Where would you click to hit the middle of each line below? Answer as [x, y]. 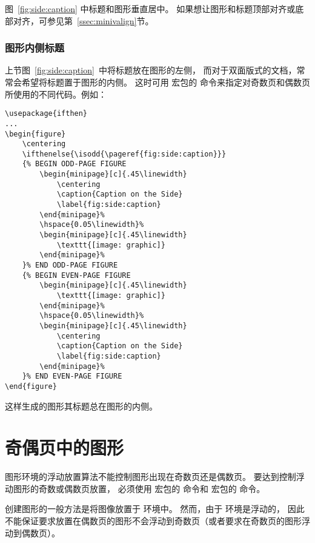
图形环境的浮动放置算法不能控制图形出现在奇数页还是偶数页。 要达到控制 [151, 477]
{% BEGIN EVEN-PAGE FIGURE [76, 275]
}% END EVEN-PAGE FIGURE [72, 376]
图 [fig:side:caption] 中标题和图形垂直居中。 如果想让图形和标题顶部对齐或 [150, 8]
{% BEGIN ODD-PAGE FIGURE [74, 164]
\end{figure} [31, 386]
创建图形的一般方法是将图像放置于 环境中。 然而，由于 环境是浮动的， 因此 [155, 509]
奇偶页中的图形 [65, 447]
